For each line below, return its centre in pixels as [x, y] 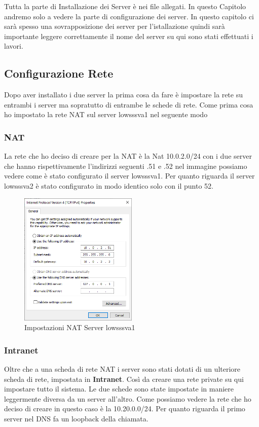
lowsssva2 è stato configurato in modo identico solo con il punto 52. [109, 185]
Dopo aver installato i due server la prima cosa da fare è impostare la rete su [123, 95]
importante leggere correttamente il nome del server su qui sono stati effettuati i [129, 36]
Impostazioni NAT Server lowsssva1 [80, 327]
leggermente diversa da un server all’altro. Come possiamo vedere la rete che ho [128, 398]
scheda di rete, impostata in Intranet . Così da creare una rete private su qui [124, 379]
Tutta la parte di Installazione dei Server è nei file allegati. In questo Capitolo [125, 6]
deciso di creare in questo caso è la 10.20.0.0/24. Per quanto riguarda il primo [125, 408]
